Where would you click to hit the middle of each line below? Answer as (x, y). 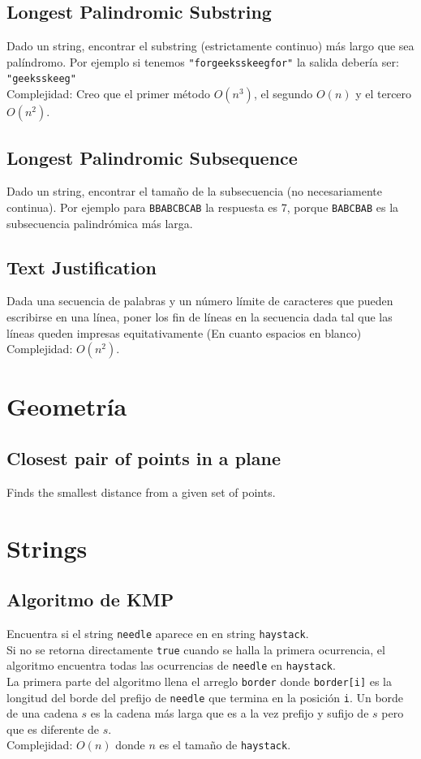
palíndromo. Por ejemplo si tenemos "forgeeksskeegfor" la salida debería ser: (203, 61)
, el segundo (283, 94)
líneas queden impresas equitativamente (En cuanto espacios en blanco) (184, 332)
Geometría (67, 406)
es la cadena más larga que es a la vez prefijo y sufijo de (230, 713)
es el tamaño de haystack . (225, 745)
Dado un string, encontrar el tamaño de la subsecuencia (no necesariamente (195, 191)
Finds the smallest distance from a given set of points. (141, 492)
